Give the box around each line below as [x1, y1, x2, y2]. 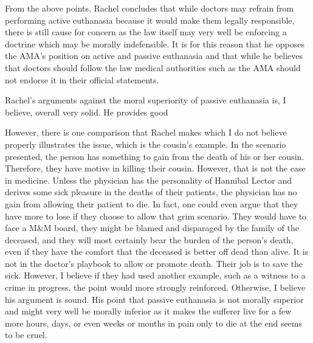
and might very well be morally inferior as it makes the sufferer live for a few [5, 305, 292, 317]
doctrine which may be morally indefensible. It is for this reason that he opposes [5, 37, 304, 50]
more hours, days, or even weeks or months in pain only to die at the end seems [5, 316, 303, 329]
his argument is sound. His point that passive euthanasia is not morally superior [5, 293, 304, 305]
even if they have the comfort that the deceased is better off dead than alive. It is [5, 245, 309, 258]
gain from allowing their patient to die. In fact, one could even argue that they [5, 197, 298, 210]
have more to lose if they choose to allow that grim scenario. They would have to [5, 209, 307, 222]
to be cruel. [5, 328, 47, 341]
